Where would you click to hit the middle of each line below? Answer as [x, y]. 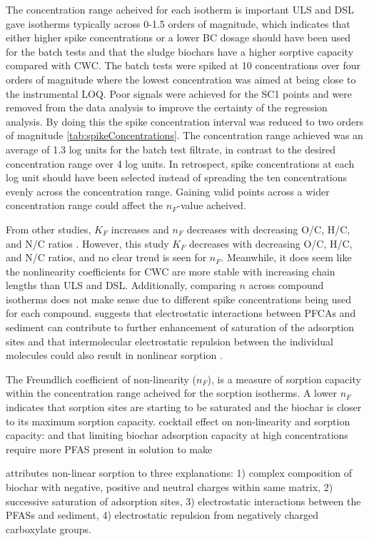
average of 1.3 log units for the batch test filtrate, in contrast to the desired [171, 149]
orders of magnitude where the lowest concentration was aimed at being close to [181, 79]
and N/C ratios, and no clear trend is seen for [106, 257]
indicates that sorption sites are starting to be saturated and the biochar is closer [184, 407]
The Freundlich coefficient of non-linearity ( [101, 379]
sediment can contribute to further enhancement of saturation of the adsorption [180, 327]
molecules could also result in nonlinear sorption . [114, 355]
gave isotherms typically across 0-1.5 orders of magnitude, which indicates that [178, 23]
